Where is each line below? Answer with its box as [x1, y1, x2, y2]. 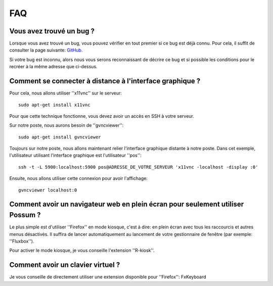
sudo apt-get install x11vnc [18, 102, 90, 108]
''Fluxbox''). [9, 238, 34, 244]
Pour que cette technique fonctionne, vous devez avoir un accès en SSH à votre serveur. [9, 113, 194, 119]
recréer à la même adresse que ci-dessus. [9, 64, 98, 70]
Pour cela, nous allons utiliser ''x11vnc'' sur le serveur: [9, 90, 122, 96]
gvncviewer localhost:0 [18, 187, 77, 193]
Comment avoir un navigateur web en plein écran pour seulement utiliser [9, 200, 244, 209]
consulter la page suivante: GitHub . [9, 47, 83, 53]
